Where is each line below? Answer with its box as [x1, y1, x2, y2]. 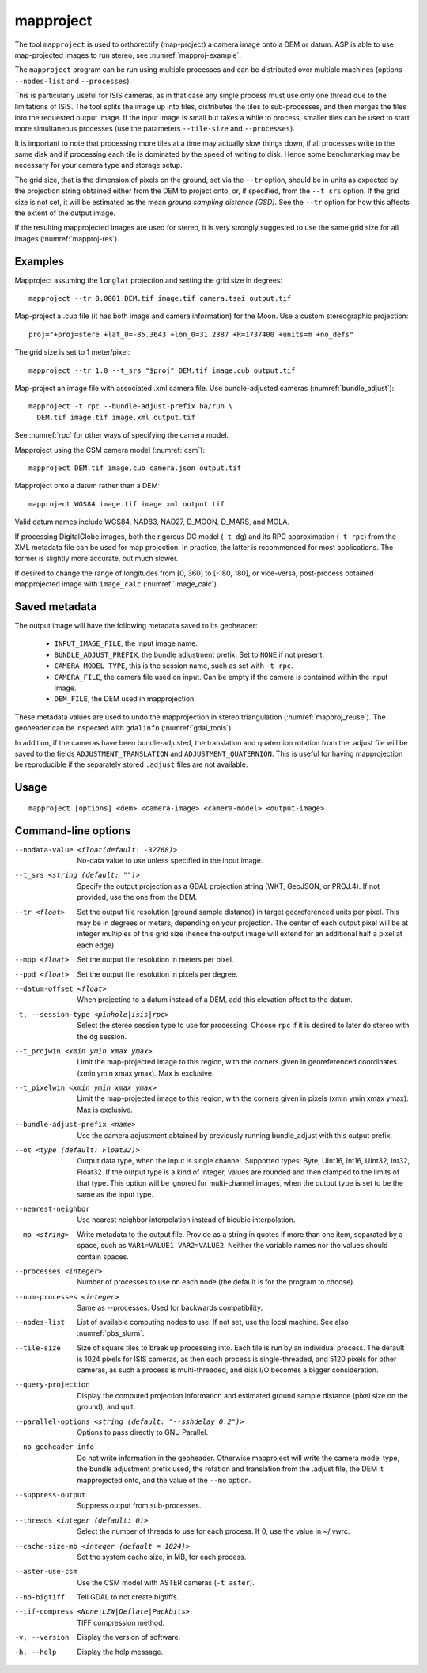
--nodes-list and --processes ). [14, 76, 132, 85]
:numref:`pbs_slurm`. [77, 1328, 145, 1337]
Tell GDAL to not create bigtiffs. [77, 1592, 179, 1602]
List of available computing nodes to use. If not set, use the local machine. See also [77, 1318, 349, 1327]
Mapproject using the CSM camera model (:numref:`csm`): [14, 445, 206, 454]
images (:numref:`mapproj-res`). [14, 233, 120, 243]
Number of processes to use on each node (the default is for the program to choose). [77, 1277, 356, 1287]
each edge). [77, 940, 116, 950]
